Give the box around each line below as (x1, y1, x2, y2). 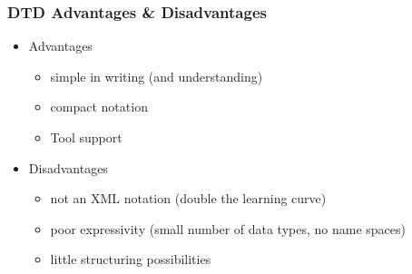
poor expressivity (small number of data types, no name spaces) (50, 219, 406, 238)
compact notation (50, 97, 148, 116)
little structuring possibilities (50, 250, 211, 269)
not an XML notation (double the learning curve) (50, 189, 327, 208)
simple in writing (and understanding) (50, 66, 263, 85)
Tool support (50, 128, 123, 146)
